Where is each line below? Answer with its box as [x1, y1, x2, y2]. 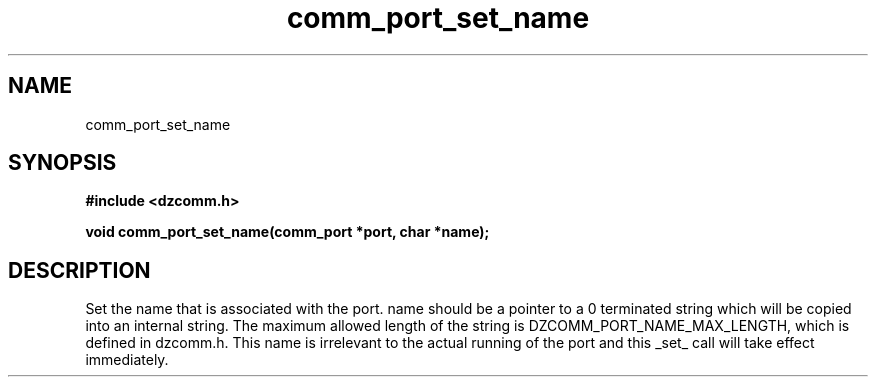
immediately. [85, 351, 169, 369]
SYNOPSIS [8, 150, 117, 176]
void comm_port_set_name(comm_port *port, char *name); [85, 223, 490, 241]
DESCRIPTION [8, 257, 151, 283]
